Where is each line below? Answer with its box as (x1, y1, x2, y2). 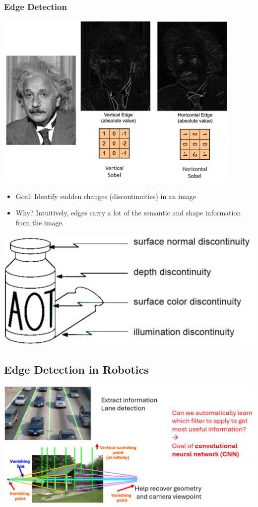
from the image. (15, 217, 64, 227)
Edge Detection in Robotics (4, 362, 149, 377)
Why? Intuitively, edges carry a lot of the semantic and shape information (15, 207, 241, 218)
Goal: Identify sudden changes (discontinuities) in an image (15, 191, 196, 201)
